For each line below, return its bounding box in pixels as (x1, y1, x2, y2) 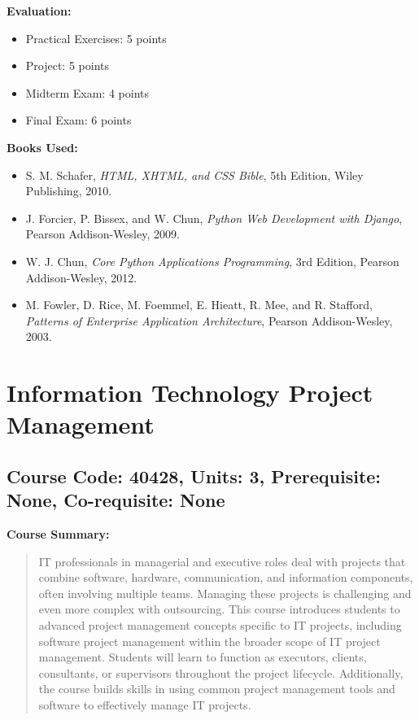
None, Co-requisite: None (7, 487, 225, 513)
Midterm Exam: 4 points (25, 84, 150, 101)
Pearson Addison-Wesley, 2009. (25, 225, 180, 242)
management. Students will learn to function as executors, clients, (38, 648, 367, 665)
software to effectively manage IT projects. (38, 696, 251, 713)
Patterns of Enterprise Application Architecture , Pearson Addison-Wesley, (25, 312, 393, 329)
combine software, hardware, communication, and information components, (38, 569, 413, 586)
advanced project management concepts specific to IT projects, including (38, 617, 402, 634)
